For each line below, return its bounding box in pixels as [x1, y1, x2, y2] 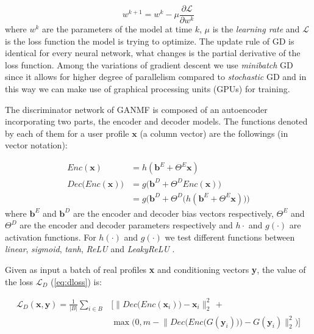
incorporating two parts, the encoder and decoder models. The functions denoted [5, 115, 308, 128]
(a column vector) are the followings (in [140, 126, 288, 139]
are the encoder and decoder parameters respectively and [20, 219, 233, 231]
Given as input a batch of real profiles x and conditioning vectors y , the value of [5, 263, 306, 275]
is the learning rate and [212, 23, 300, 35]
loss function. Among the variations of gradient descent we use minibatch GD [5, 58, 293, 71]
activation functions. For [5, 230, 96, 243]
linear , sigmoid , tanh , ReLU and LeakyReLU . [5, 242, 175, 255]
